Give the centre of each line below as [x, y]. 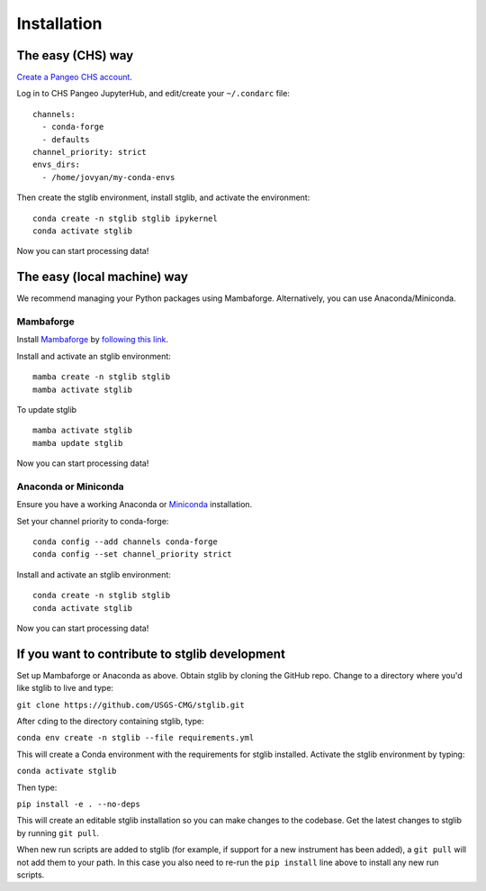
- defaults [66, 139]
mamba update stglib [78, 443]
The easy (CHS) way [75, 55]
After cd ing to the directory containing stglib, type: [110, 722]
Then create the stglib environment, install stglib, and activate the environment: [163, 197]
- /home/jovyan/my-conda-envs [108, 177]
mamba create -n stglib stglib [102, 377]
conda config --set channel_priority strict [133, 555]
